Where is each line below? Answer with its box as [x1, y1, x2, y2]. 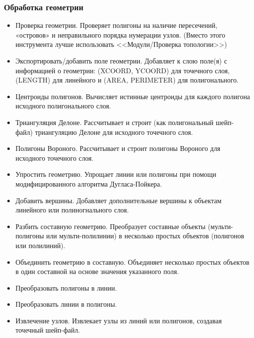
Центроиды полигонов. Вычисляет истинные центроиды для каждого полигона [15, 91, 250, 101]
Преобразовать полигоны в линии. [15, 282, 117, 293]
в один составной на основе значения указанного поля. [15, 266, 179, 276]
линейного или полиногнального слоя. [15, 205, 129, 215]
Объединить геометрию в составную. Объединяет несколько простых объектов [15, 256, 250, 267]
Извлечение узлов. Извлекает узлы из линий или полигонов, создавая [15, 315, 222, 325]
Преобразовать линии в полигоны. [15, 299, 117, 309]
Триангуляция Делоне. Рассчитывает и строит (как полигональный [15, 117, 214, 127]
